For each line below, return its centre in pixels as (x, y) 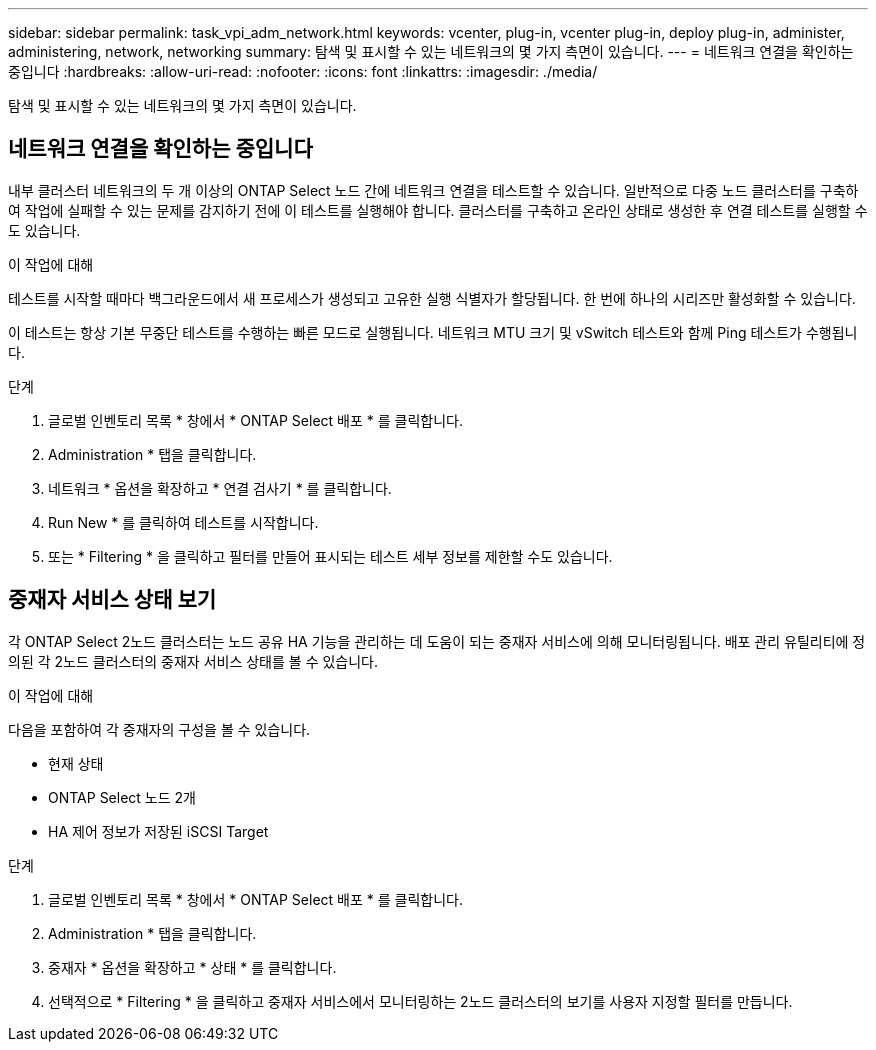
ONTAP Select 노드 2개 (122, 797)
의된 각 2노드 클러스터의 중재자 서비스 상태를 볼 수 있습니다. (193, 661)
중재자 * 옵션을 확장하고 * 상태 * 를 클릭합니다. (192, 967)
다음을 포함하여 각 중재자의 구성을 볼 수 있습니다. (159, 729)
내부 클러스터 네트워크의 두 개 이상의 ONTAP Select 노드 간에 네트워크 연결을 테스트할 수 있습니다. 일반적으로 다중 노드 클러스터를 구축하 (433, 190)
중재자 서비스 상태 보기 (112, 600)
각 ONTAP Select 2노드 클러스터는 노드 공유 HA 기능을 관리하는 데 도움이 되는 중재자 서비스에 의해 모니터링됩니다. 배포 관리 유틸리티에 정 (437, 641)
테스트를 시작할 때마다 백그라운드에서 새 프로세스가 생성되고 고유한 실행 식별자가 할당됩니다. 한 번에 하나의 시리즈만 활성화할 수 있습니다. (432, 298)
